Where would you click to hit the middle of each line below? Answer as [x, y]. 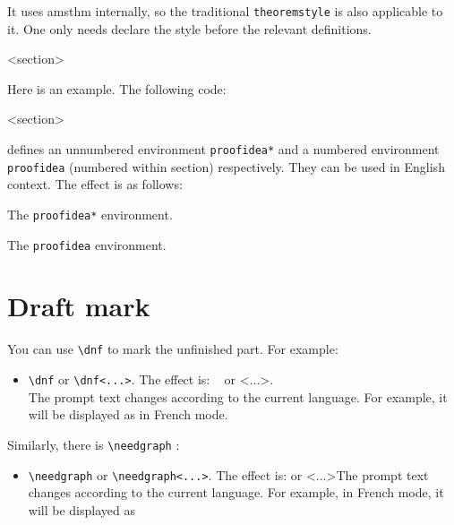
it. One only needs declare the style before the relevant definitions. [189, 28]
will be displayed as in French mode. [128, 414]
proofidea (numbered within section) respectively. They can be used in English [226, 166]
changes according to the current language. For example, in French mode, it [236, 492]
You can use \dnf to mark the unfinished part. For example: [173, 349]
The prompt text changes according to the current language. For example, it [238, 396]
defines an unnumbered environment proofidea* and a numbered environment [223, 149]
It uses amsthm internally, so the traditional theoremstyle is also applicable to [225, 11]
